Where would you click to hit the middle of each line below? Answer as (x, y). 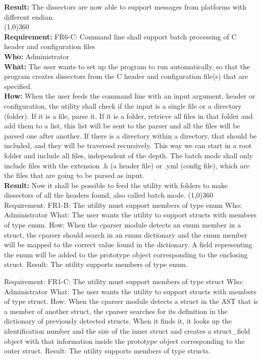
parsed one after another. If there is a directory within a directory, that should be (130, 135)
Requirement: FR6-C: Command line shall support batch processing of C (120, 36)
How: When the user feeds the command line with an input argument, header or (130, 96)
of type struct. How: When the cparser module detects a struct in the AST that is (131, 301)
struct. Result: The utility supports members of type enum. (96, 264)
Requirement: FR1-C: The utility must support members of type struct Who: (124, 281)
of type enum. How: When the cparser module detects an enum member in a (123, 225)
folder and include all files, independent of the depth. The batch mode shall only (128, 155)
